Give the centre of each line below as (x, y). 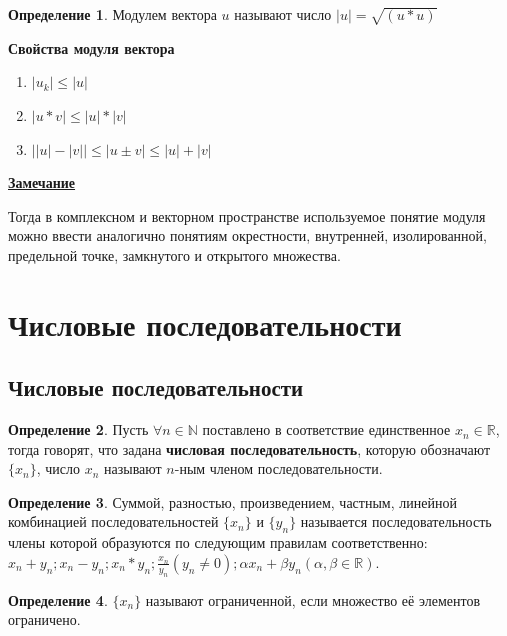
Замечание (42, 182)
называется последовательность (396, 521)
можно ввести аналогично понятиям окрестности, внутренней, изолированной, (247, 235)
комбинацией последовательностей (113, 521)
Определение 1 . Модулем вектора (112, 14)
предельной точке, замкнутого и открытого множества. (174, 254)
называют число (283, 14)
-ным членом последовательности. (278, 468)
